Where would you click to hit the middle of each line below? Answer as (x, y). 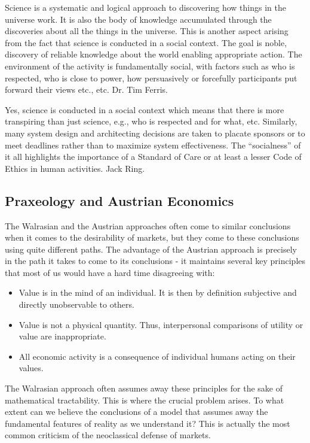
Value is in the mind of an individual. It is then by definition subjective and (158, 292)
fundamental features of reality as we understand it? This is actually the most (148, 423)
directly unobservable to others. (76, 304)
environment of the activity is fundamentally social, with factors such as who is (150, 66)
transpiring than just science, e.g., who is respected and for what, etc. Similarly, (151, 121)
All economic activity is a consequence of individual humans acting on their (157, 356)
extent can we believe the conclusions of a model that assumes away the (136, 412)
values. (31, 368)
